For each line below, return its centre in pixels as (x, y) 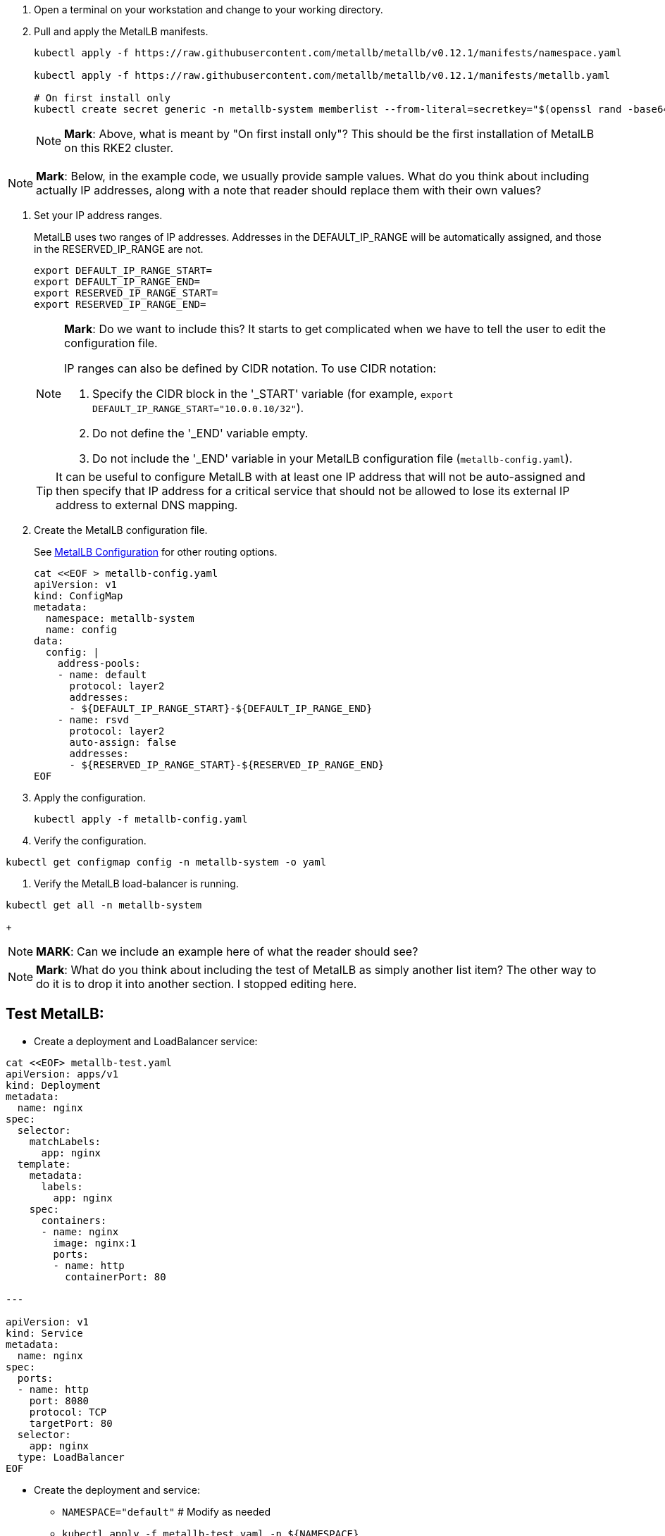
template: (44, 1164)
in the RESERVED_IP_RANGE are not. (119, 249)
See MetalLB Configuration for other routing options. (156, 552)
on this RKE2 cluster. (119, 148)
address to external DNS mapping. (147, 505)
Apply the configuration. (90, 798)
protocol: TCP (68, 1412)
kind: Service (44, 1333)
